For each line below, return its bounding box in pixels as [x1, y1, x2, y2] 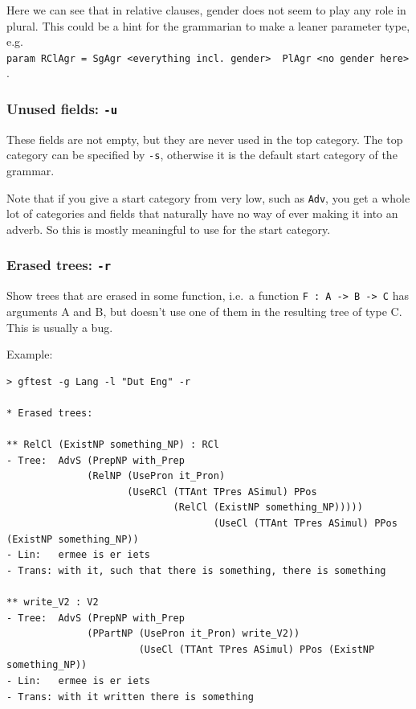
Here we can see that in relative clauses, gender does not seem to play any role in [6, 2, 406, 18]
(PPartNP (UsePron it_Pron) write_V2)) [87, 628, 300, 640]
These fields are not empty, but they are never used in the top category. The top [6, 130, 403, 147]
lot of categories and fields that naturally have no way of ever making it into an [6, 205, 398, 222]
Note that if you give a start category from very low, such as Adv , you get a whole [6, 189, 410, 206]
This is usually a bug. [6, 318, 113, 335]
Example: [6, 346, 53, 363]
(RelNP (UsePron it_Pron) [87, 470, 226, 482]
